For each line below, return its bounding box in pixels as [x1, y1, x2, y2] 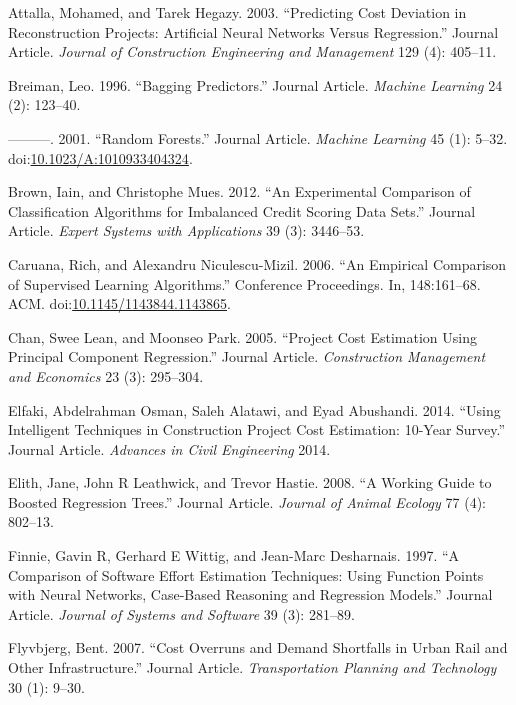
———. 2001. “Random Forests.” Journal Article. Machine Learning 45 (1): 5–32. [8, 127, 508, 148]
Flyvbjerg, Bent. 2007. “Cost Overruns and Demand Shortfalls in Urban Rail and [8, 637, 508, 658]
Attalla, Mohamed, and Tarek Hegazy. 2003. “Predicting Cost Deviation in [8, 2, 467, 22]
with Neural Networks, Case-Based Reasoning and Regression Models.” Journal [8, 584, 493, 605]
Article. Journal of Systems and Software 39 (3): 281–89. [8, 603, 355, 624]
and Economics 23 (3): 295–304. [8, 365, 204, 386]
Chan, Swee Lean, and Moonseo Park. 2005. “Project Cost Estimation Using [8, 326, 477, 347]
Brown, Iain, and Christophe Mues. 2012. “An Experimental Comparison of [8, 181, 471, 202]
